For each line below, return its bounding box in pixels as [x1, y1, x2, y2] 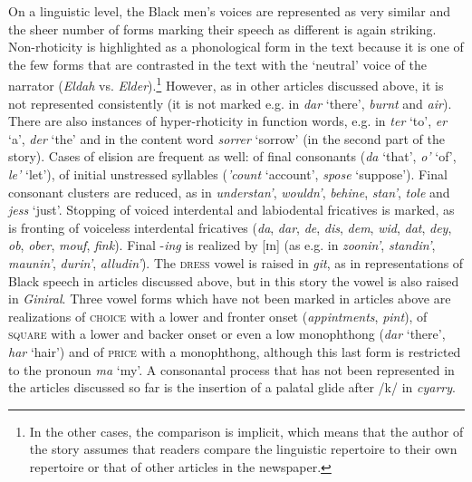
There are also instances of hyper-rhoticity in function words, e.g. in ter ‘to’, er [8, 111, 448, 130]
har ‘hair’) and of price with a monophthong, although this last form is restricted [8, 342, 461, 361]
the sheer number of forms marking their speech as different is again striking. [8, 19, 437, 38]
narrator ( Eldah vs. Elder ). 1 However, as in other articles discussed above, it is [8, 73, 444, 95]
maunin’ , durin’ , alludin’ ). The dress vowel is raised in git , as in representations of [8, 253, 464, 272]
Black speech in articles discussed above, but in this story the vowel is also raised [8, 271, 459, 290]
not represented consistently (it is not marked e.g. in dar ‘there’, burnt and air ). [8, 93, 452, 112]
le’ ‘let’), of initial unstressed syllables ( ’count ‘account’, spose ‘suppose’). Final [8, 165, 448, 183]
